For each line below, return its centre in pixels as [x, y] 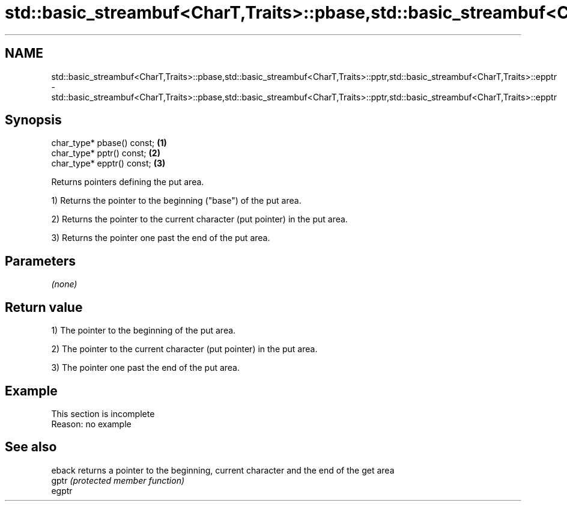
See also [31, 447]
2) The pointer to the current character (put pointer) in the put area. [184, 349]
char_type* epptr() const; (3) [108, 163]
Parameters [40, 261]
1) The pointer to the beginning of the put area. [144, 331]
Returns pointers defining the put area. [128, 182]
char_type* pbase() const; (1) [109, 143]
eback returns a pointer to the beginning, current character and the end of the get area [223, 470]
